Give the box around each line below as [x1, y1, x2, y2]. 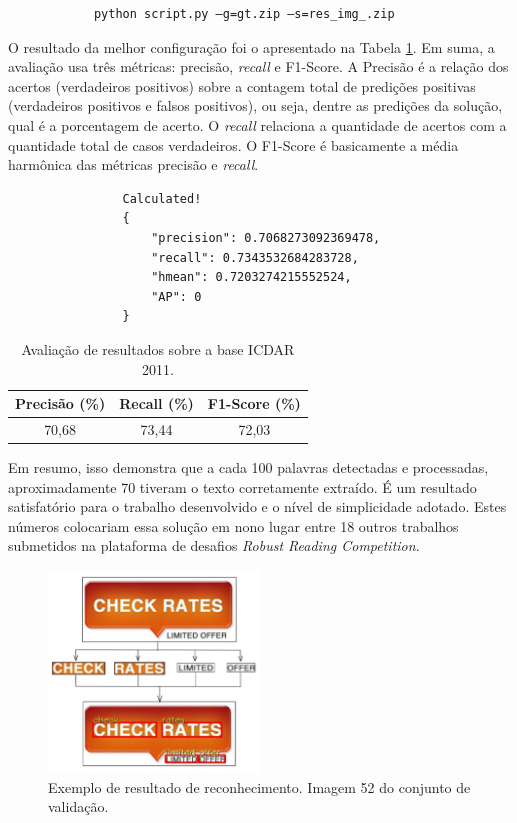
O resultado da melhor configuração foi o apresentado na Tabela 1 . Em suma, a [8, 36, 495, 57]
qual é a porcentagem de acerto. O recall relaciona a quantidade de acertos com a [8, 114, 507, 135]
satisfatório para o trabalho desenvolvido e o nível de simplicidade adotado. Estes [8, 496, 507, 517]
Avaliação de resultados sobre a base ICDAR [21, 338, 295, 359]
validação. [48, 796, 109, 817]
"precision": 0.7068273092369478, [151, 230, 381, 245]
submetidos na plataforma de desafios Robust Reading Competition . [8, 535, 420, 556]
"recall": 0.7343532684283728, [151, 250, 359, 265]
